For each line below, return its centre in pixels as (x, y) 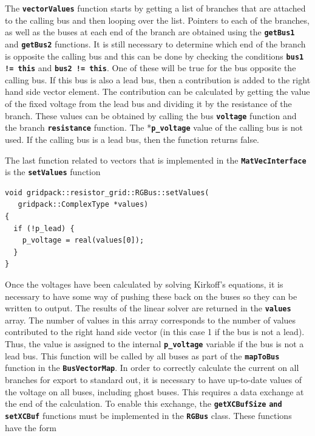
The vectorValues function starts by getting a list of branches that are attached (155, 8)
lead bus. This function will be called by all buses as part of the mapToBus (142, 355)
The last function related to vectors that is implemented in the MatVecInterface (156, 160)
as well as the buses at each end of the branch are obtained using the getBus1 (150, 32)
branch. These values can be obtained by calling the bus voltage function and (151, 115)
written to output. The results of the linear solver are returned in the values (148, 308)
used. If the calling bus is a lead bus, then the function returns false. (132, 139)
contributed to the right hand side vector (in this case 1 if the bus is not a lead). (155, 332)
